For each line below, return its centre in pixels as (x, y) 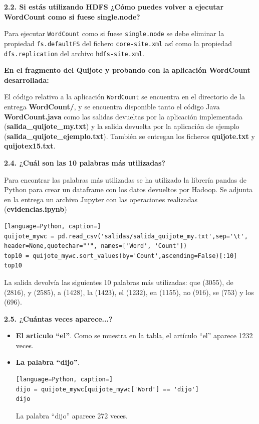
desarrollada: (27, 80)
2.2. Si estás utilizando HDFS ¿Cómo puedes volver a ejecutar (114, 7)
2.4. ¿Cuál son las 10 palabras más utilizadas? (85, 162)
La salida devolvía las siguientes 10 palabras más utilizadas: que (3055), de (119, 282)
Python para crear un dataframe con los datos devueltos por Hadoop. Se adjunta (128, 189)
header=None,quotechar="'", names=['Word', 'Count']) (96, 246)
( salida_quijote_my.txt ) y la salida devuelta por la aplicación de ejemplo (122, 126)
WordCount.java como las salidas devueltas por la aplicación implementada (123, 116)
